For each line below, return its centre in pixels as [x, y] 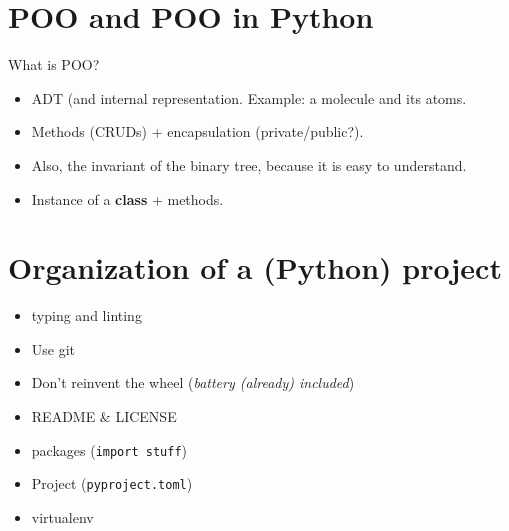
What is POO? [54, 64]
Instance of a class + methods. [127, 198]
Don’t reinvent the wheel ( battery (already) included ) [193, 382]
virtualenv [62, 516]
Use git [53, 348]
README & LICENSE [104, 416]
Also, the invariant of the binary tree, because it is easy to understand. [249, 164]
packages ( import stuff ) [109, 449]
